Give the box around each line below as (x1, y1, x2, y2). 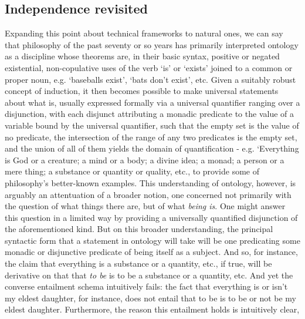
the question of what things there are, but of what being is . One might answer (5, 200, 286, 212)
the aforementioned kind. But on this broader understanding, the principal (5, 223, 273, 235)
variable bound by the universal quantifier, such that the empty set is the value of (5, 119, 299, 131)
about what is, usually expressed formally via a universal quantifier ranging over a (5, 96, 300, 108)
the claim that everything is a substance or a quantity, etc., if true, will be (5, 257, 272, 270)
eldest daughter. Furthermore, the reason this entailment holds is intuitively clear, (5, 303, 300, 315)
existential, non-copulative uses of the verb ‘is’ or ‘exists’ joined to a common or (5, 61, 293, 73)
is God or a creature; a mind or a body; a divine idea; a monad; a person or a (5, 153, 284, 166)
